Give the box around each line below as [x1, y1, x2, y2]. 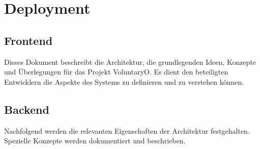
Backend [4, 101, 49, 117]
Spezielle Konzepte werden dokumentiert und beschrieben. [4, 135, 186, 146]
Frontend [4, 32, 53, 48]
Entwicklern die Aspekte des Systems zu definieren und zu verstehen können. [4, 76, 244, 87]
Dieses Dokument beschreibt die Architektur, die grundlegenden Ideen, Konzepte [4, 56, 256, 67]
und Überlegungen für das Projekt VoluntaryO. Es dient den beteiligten [4, 66, 228, 77]
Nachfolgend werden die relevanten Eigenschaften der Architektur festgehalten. [4, 125, 250, 136]
